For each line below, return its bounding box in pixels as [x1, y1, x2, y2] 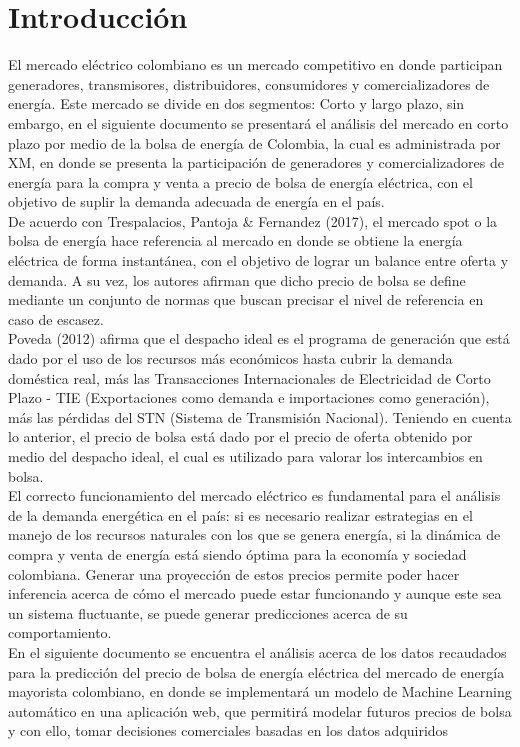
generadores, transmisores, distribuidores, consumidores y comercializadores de [8, 73, 490, 94]
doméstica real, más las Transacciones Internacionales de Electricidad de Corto [8, 367, 491, 388]
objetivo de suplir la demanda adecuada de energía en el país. [8, 191, 385, 212]
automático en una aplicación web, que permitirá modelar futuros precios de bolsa [8, 700, 512, 721]
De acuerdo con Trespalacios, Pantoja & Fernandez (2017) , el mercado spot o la [8, 210, 498, 231]
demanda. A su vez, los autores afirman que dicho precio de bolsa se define [8, 269, 466, 290]
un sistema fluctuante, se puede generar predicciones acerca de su [8, 602, 408, 623]
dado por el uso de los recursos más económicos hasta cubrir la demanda [8, 348, 453, 369]
